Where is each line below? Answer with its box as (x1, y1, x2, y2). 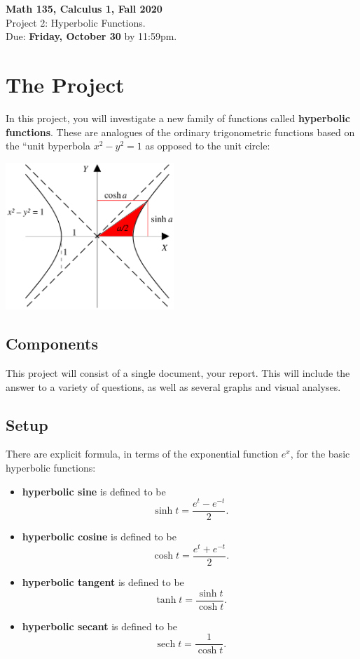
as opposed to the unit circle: (145, 138, 270, 153)
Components (6, 333, 98, 354)
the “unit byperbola (6, 138, 91, 153)
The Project (6, 69, 125, 98)
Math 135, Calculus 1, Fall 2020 (6, 1, 162, 15)
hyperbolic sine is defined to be (22, 484, 166, 498)
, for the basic (290, 446, 350, 461)
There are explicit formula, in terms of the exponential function (6, 446, 279, 461)
